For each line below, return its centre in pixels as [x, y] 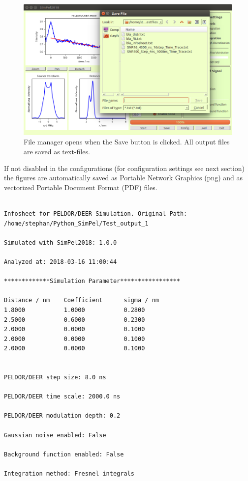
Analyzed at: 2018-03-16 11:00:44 [61, 262]
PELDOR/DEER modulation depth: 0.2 [62, 416]
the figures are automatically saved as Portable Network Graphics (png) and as [124, 178]
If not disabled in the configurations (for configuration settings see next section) [124, 168]
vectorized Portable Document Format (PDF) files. [81, 187]
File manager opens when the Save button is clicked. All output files [127, 142]
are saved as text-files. [57, 151]
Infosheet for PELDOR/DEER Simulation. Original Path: [96, 213]
